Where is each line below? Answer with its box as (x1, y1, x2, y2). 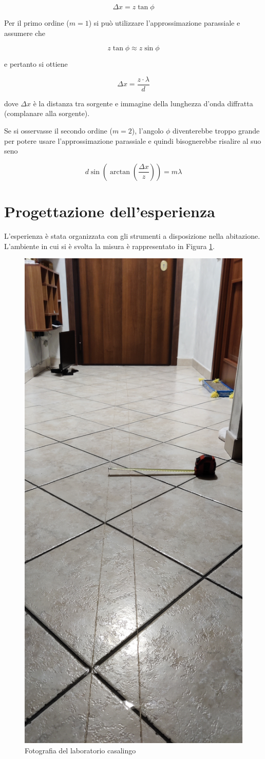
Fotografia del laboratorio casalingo (25, 745, 136, 755)
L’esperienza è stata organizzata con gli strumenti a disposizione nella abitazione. (4, 230, 260, 241)
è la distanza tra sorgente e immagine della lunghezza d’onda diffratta (33, 98, 253, 108)
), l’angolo (131, 125, 164, 136)
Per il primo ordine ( (4, 17, 69, 28)
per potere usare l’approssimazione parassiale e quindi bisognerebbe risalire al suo (4, 135, 261, 146)
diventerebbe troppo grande (172, 125, 260, 136)
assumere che (4, 27, 45, 38)
